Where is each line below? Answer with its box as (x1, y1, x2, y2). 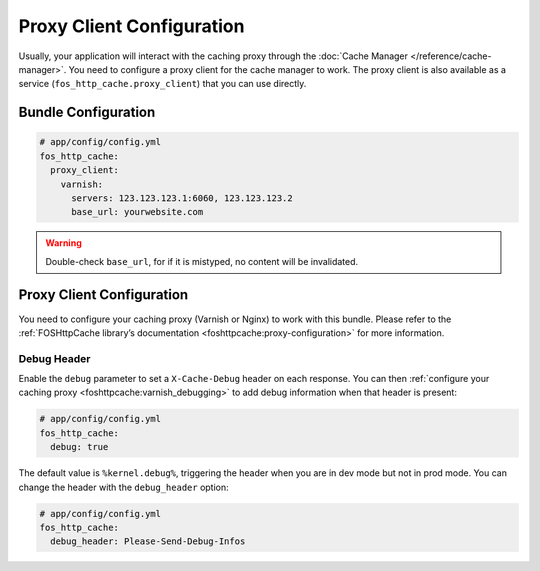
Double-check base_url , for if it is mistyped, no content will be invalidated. (45, 255, 359, 267)
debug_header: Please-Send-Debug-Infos (50, 536, 246, 547)
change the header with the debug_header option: (18, 481, 229, 493)
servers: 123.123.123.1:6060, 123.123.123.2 (71, 192, 294, 204)
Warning (45, 237, 82, 249)
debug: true (50, 441, 109, 453)
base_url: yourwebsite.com (71, 206, 204, 218)
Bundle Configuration (18, 104, 156, 121)
